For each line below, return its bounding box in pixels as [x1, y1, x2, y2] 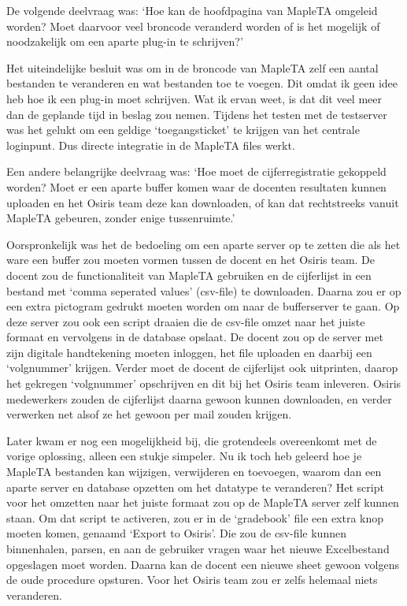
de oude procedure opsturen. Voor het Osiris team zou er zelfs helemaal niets [6, 571, 378, 588]
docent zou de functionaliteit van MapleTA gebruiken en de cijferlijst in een [6, 266, 372, 283]
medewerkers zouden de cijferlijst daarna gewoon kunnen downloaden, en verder [6, 390, 392, 407]
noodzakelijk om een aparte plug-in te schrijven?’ [6, 33, 243, 50]
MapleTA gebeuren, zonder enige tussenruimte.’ [6, 210, 235, 226]
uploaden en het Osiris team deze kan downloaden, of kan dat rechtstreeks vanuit [6, 194, 399, 210]
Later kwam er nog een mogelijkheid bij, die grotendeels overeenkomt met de [6, 432, 377, 448]
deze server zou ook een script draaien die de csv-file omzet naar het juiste [6, 313, 365, 329]
